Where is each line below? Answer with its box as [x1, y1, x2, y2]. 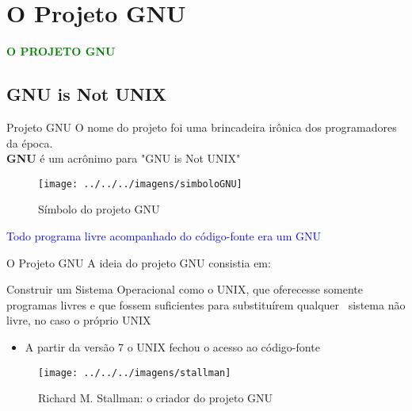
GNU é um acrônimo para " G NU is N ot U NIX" [6, 150, 241, 167]
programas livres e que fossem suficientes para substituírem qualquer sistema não [6, 296, 406, 313]
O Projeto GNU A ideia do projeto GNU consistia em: [6, 254, 271, 271]
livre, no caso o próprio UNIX [6, 312, 151, 328]
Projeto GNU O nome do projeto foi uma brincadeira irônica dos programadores [6, 118, 397, 135]
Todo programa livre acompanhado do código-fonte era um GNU [6, 227, 321, 244]
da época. [6, 134, 53, 151]
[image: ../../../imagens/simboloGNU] [38, 178, 242, 190]
